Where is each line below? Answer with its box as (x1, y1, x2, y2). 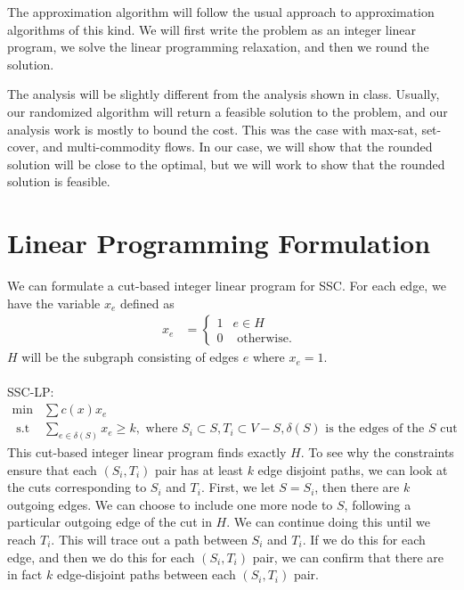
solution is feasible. (7, 172, 110, 191)
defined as (119, 293, 175, 312)
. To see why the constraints (300, 442, 454, 461)
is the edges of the (325, 422, 425, 436)
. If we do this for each (302, 529, 426, 548)
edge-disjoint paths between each (56, 565, 236, 584)
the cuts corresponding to (7, 478, 147, 496)
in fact (7, 565, 43, 584)
